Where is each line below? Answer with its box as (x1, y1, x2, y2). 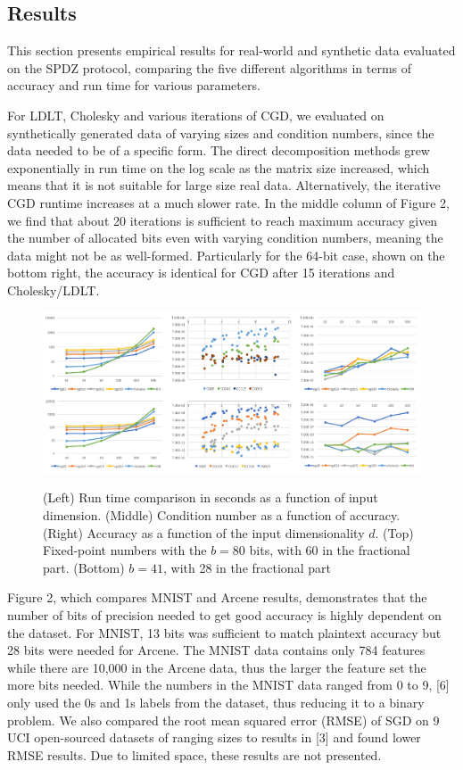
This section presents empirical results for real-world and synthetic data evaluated (7, 41, 456, 60)
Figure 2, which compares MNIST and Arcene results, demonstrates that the (7, 588, 427, 607)
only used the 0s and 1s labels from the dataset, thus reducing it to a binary (7, 692, 425, 711)
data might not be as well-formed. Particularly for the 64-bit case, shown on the (7, 245, 445, 264)
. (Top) (375, 523, 414, 542)
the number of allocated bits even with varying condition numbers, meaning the (7, 228, 443, 247)
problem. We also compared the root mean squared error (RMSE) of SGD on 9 (7, 710, 440, 729)
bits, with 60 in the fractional (249, 541, 410, 559)
